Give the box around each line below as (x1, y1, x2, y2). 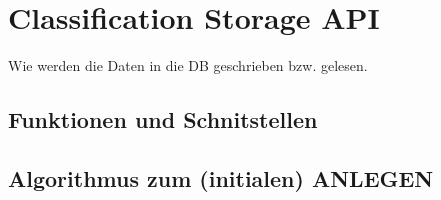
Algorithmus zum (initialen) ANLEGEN (8, 162, 434, 193)
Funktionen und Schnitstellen (8, 104, 318, 135)
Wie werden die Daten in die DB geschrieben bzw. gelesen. (8, 55, 368, 76)
